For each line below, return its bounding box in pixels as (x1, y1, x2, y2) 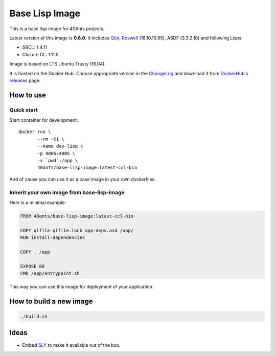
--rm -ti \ (37, 136, 65, 142)
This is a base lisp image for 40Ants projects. (9, 26, 105, 32)
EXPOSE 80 (20, 263, 45, 269)
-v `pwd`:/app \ (37, 158, 78, 163)
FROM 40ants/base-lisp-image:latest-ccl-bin (20, 213, 134, 219)
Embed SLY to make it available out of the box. (22, 342, 121, 348)
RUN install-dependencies (20, 235, 85, 240)
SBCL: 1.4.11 (22, 44, 47, 51)
